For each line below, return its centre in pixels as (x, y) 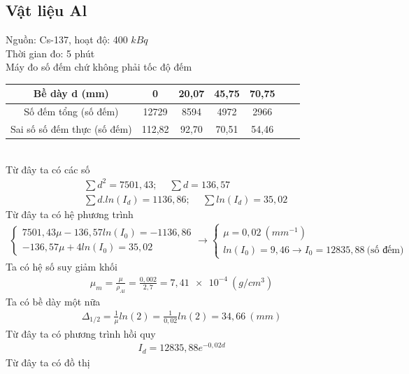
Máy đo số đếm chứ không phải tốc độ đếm (99, 67)
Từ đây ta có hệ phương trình (70, 214)
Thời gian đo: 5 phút (50, 53)
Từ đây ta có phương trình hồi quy (81, 333)
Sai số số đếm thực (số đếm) (71, 129)
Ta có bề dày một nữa (53, 301)
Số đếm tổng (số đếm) (71, 112)
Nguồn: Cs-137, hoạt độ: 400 (67, 39)
